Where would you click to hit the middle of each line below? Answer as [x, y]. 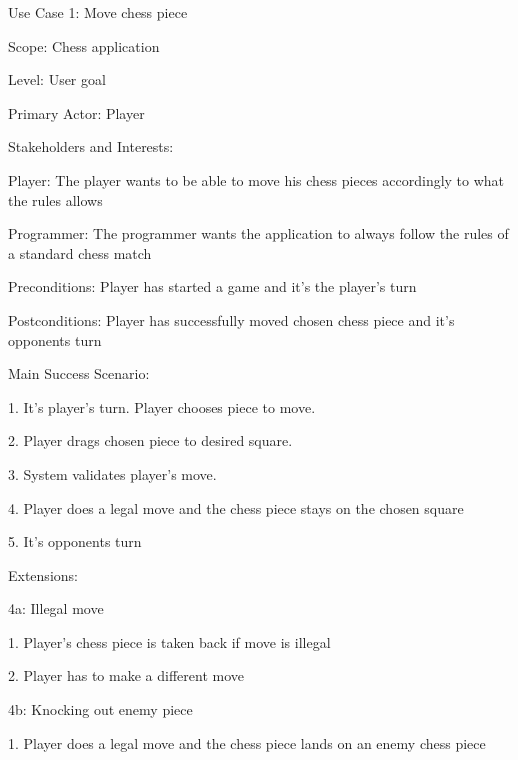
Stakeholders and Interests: [91, 146]
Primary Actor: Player [76, 112]
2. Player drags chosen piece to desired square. [150, 440]
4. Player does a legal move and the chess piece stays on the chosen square [236, 507]
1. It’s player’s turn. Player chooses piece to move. [162, 406]
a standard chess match [80, 252]
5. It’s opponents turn [75, 541]
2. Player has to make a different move [126, 675]
